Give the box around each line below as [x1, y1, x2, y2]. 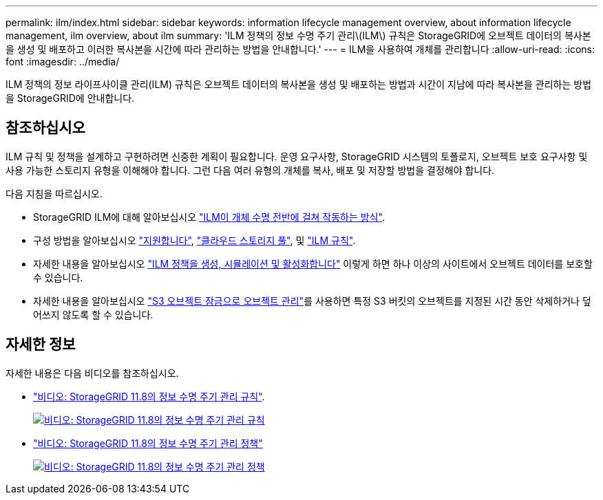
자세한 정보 [6, 336, 76, 354]
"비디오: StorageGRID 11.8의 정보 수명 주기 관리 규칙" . [33, 390, 265, 402]
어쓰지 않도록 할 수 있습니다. [33, 308, 154, 320]
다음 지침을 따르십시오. [6, 187, 103, 199]
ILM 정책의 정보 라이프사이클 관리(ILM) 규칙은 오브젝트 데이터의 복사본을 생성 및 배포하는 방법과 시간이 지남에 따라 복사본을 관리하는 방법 [6, 78, 592, 90]
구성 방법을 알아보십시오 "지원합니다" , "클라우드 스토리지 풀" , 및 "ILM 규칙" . [33, 234, 356, 246]
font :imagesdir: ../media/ [6, 56, 120, 67]
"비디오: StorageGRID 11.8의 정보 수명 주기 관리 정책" [33, 437, 263, 449]
